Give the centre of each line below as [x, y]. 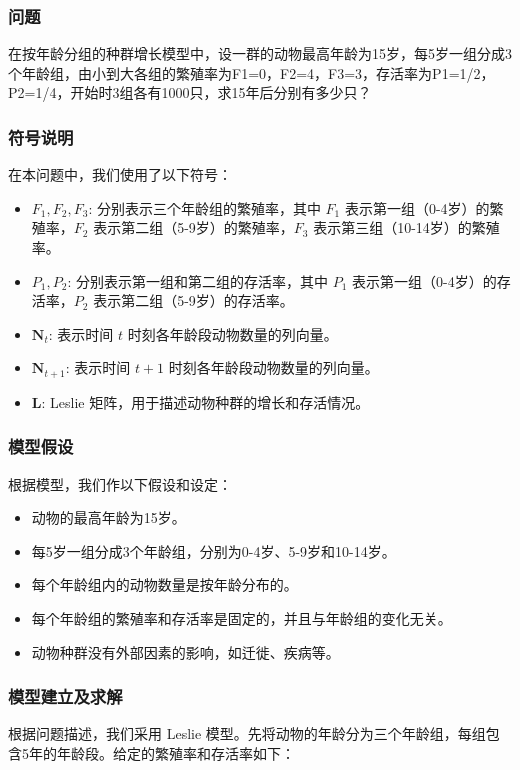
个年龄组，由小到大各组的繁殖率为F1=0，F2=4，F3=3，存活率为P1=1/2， [251, 72]
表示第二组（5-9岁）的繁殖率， [193, 227]
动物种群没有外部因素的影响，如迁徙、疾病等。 [185, 651]
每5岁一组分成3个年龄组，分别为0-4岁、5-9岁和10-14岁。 [213, 550]
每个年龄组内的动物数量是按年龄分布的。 [164, 584]
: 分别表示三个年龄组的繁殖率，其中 [204, 207]
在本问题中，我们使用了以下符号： [120, 174]
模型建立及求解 [65, 696]
